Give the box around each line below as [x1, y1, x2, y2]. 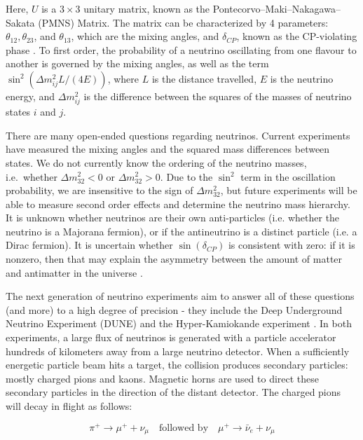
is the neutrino [270, 71, 334, 85]
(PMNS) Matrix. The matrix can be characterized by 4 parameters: [38, 15, 329, 29]
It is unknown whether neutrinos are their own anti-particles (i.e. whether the [6, 210, 340, 225]
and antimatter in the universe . [6, 265, 143, 280]
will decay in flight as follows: [6, 399, 132, 413]
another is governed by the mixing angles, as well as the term [6, 56, 269, 71]
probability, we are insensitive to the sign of [6, 183, 193, 198]
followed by [159, 422, 209, 433]
